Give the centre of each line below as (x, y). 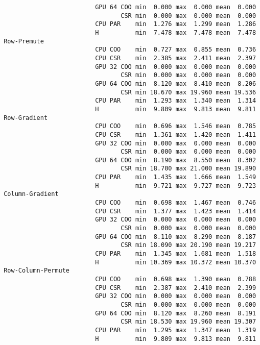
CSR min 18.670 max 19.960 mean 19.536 (188, 92)
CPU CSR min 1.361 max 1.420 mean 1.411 (176, 134)
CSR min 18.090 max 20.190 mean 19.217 (188, 245)
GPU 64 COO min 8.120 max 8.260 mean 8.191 (176, 313)
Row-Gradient (26, 118)
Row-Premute (24, 41)
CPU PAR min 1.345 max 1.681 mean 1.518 (176, 254)
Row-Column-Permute (37, 271)
